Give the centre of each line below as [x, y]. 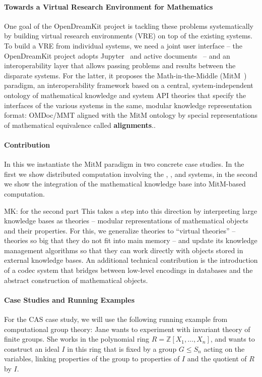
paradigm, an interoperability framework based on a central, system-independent [129, 85]
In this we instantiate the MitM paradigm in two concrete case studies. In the [124, 164]
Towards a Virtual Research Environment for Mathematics [109, 6]
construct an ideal [32, 348]
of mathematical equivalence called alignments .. [80, 125]
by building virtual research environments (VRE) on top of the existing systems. [128, 36]
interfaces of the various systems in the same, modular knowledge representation [128, 105]
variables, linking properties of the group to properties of [92, 359]
